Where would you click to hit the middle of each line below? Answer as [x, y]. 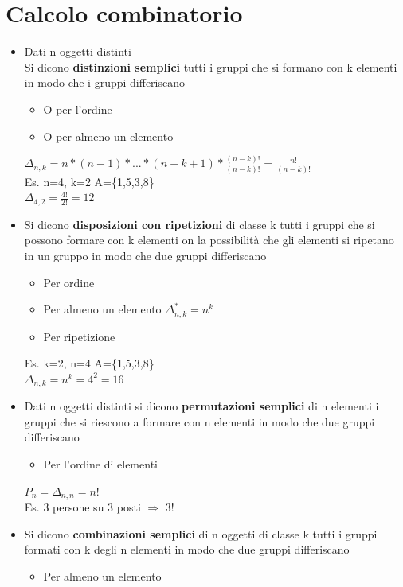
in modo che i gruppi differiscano [105, 82]
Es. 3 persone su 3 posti [82, 507]
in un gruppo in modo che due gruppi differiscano [145, 255]
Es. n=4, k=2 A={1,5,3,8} [89, 181]
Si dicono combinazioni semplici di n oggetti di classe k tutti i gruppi [201, 533]
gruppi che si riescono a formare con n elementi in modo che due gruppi [200, 421]
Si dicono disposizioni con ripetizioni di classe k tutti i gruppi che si [200, 224]
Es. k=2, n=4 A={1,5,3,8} [89, 363]
